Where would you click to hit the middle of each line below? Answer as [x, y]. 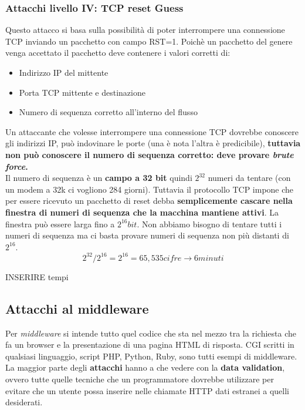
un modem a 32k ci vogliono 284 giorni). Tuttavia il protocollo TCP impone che [150, 189]
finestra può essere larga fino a [60, 224]
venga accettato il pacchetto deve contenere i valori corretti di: [118, 53]
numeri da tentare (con [249, 178]
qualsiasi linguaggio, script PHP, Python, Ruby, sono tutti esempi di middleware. [151, 356]
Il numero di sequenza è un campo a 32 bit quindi [99, 178]
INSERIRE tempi [37, 276]
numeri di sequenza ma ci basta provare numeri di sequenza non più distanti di [147, 235]
